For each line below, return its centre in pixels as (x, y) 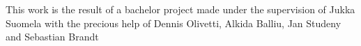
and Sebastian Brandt (52, 37)
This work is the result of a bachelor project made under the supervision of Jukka (180, 9)
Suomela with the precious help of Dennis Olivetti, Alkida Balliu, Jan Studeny (174, 23)
